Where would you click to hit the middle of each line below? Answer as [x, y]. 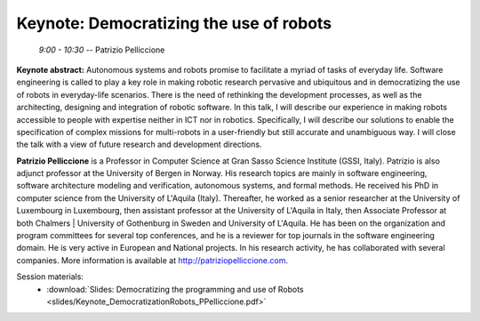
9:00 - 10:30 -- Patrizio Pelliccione [102, 50]
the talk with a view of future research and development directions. [139, 144]
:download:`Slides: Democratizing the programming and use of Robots [175, 289]
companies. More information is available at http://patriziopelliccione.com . [152, 260]
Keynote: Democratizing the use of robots [174, 23]
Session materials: [50, 277]
